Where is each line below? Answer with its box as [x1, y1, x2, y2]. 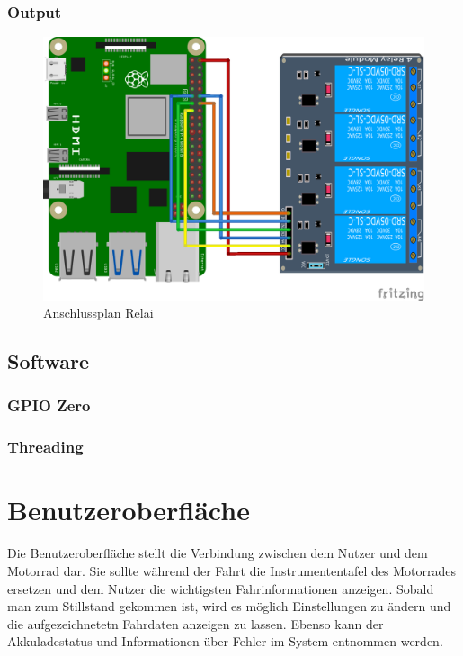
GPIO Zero [7, 394, 91, 417]
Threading [7, 436, 84, 458]
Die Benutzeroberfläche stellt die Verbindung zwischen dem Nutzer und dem [7, 544, 428, 562]
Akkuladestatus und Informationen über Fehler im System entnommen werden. [7, 632, 443, 651]
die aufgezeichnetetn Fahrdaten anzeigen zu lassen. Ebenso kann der [7, 614, 384, 633]
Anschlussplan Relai [43, 303, 154, 322]
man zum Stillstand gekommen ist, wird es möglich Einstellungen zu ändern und [7, 597, 451, 616]
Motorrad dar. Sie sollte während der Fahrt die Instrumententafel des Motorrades [7, 561, 457, 580]
